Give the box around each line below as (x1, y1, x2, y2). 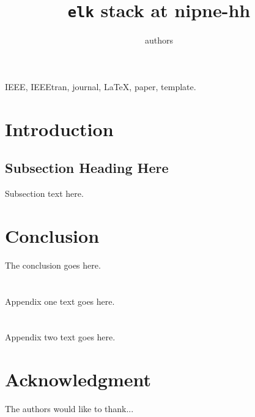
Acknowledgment (5, 367, 151, 392)
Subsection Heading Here (5, 158, 169, 177)
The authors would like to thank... (5, 402, 134, 415)
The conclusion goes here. (5, 258, 101, 271)
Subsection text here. (5, 187, 84, 200)
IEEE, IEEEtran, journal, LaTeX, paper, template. (5, 80, 196, 93)
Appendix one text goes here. (5, 294, 115, 307)
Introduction (5, 116, 114, 141)
